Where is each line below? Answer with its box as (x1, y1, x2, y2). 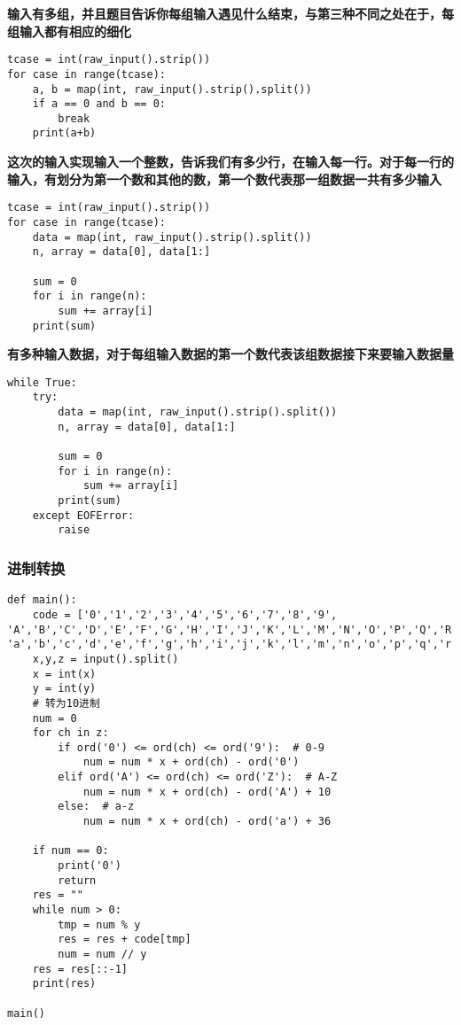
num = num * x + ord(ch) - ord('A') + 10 (82, 785, 332, 798)
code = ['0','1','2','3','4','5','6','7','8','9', (32, 608, 338, 621)
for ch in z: (32, 726, 109, 740)
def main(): (7, 594, 77, 607)
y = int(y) (32, 682, 97, 695)
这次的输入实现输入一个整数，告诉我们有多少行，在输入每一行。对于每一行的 (7, 152, 454, 171)
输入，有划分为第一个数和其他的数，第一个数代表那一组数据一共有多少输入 (7, 169, 441, 188)
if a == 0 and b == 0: (32, 97, 166, 111)
